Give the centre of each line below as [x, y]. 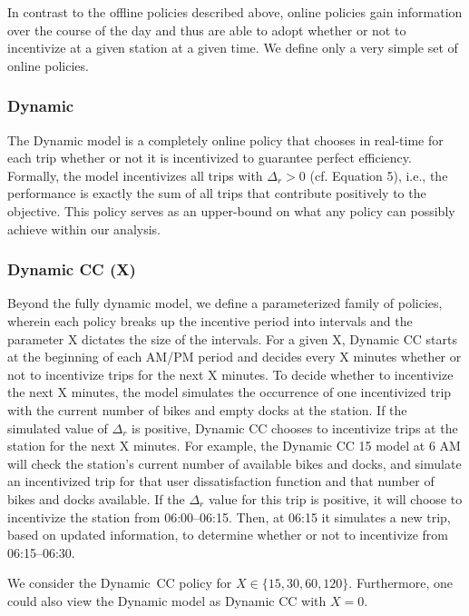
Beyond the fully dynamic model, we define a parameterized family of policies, [225, 303]
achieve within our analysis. [84, 229]
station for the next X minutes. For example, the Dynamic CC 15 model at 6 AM [234, 446]
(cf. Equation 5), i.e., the [379, 175]
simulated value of [58, 427]
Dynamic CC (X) [72, 269]
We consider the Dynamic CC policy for [120, 583]
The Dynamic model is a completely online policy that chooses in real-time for [225, 139]
